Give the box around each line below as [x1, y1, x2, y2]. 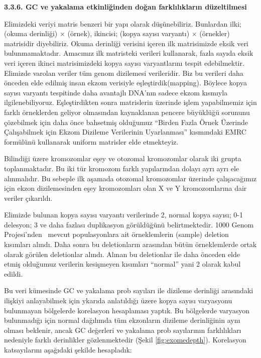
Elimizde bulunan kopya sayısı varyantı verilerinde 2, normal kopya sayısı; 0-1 [4, 209, 243, 220]
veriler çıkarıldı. [4, 192, 53, 203]
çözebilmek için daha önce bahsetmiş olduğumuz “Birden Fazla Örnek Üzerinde [4, 116, 248, 127]
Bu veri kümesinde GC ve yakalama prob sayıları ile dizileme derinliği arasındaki [4, 285, 253, 296]
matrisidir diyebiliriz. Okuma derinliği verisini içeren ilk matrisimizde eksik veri [4, 38, 248, 48]
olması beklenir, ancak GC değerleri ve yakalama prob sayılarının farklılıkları [4, 324, 241, 335]
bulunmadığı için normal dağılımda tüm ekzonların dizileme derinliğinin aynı [4, 315, 240, 325]
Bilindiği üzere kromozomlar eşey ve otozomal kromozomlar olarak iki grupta [4, 153, 241, 164]
